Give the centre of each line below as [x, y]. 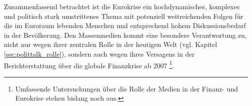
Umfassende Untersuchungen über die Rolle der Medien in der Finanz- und [127, 88]
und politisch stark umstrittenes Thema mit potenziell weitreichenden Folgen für [124, 16]
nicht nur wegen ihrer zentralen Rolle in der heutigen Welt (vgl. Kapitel [110, 44]
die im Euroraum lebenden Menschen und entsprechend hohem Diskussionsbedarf [125, 25]
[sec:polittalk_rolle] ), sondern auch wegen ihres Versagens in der [99, 53]
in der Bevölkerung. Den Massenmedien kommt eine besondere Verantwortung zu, [125, 35]
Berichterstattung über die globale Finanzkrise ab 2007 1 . [89, 64]
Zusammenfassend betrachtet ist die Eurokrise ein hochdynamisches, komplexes [122, 6]
